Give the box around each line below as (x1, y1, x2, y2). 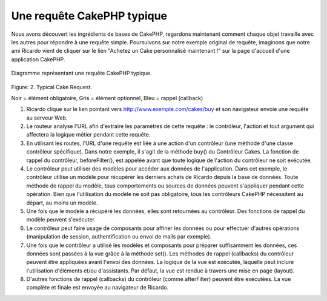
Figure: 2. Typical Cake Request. (11, 83, 93, 90)
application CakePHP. (11, 55, 65, 63)
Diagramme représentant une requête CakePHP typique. (11, 70, 152, 77)
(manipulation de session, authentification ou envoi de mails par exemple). (26, 233, 212, 240)
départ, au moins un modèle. (26, 199, 98, 206)
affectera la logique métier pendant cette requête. (26, 131, 151, 138)
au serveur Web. (26, 114, 68, 121)
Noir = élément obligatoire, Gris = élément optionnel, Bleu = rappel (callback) (11, 94, 203, 101)
